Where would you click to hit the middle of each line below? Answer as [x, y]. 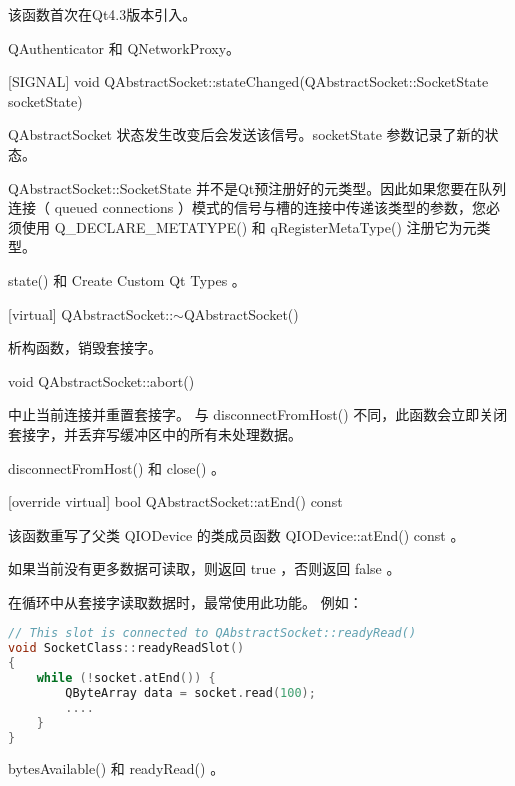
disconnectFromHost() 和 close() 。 [117, 467]
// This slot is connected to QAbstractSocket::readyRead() [212, 633]
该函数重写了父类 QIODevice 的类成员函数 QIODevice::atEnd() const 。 [236, 534]
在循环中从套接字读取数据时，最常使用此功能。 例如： [185, 601]
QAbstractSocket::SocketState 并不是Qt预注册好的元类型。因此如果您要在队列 [257, 187]
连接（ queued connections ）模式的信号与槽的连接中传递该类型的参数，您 [247, 207]
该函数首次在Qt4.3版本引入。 [102, 14]
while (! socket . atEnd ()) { [126, 678]
